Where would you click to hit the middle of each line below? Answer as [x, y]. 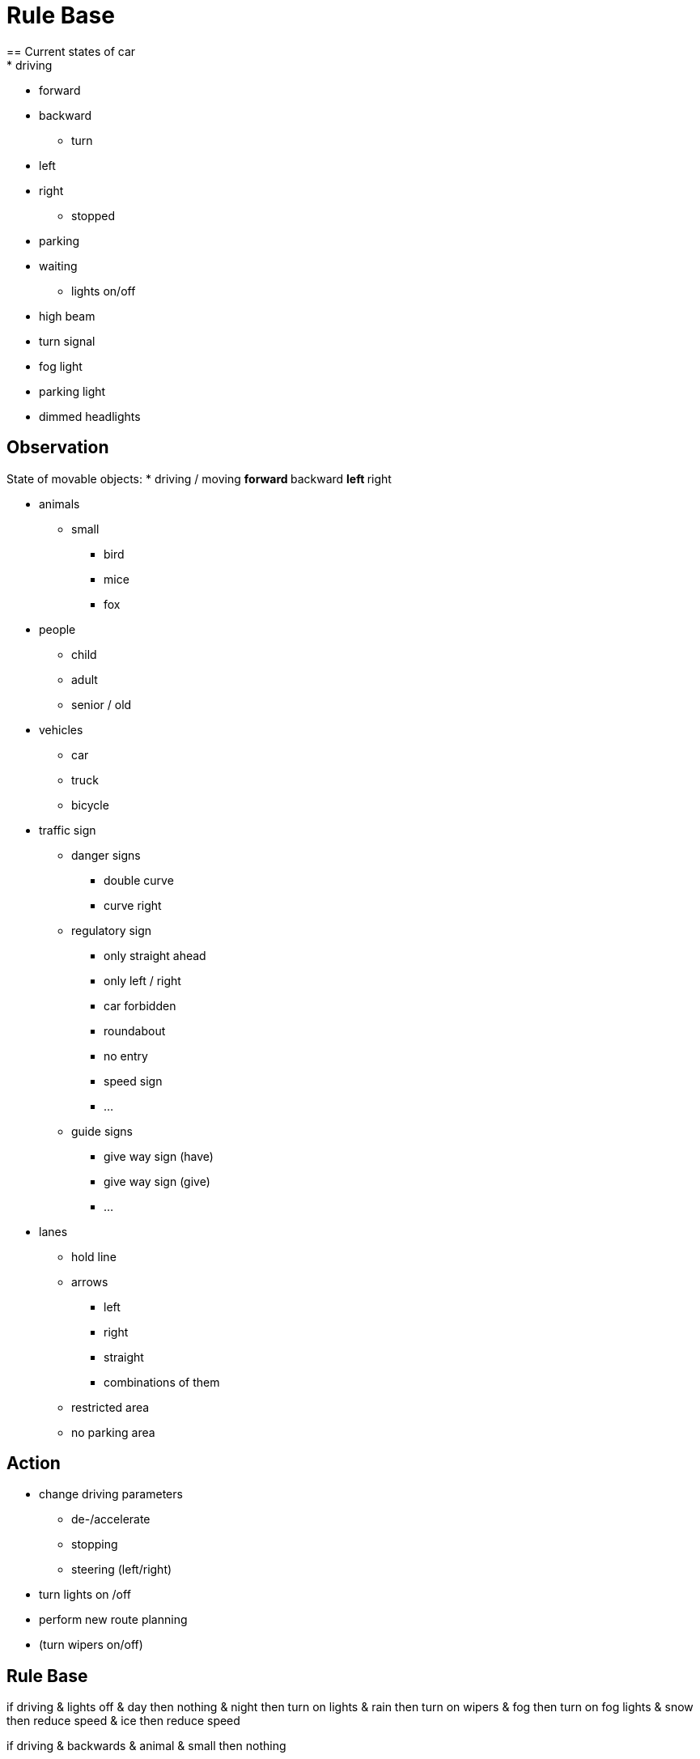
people [57, 629]
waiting [58, 266]
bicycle [90, 805]
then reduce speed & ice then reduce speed [123, 1721]
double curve [139, 880]
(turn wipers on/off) [91, 1645]
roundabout [135, 1030]
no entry [126, 1056]
